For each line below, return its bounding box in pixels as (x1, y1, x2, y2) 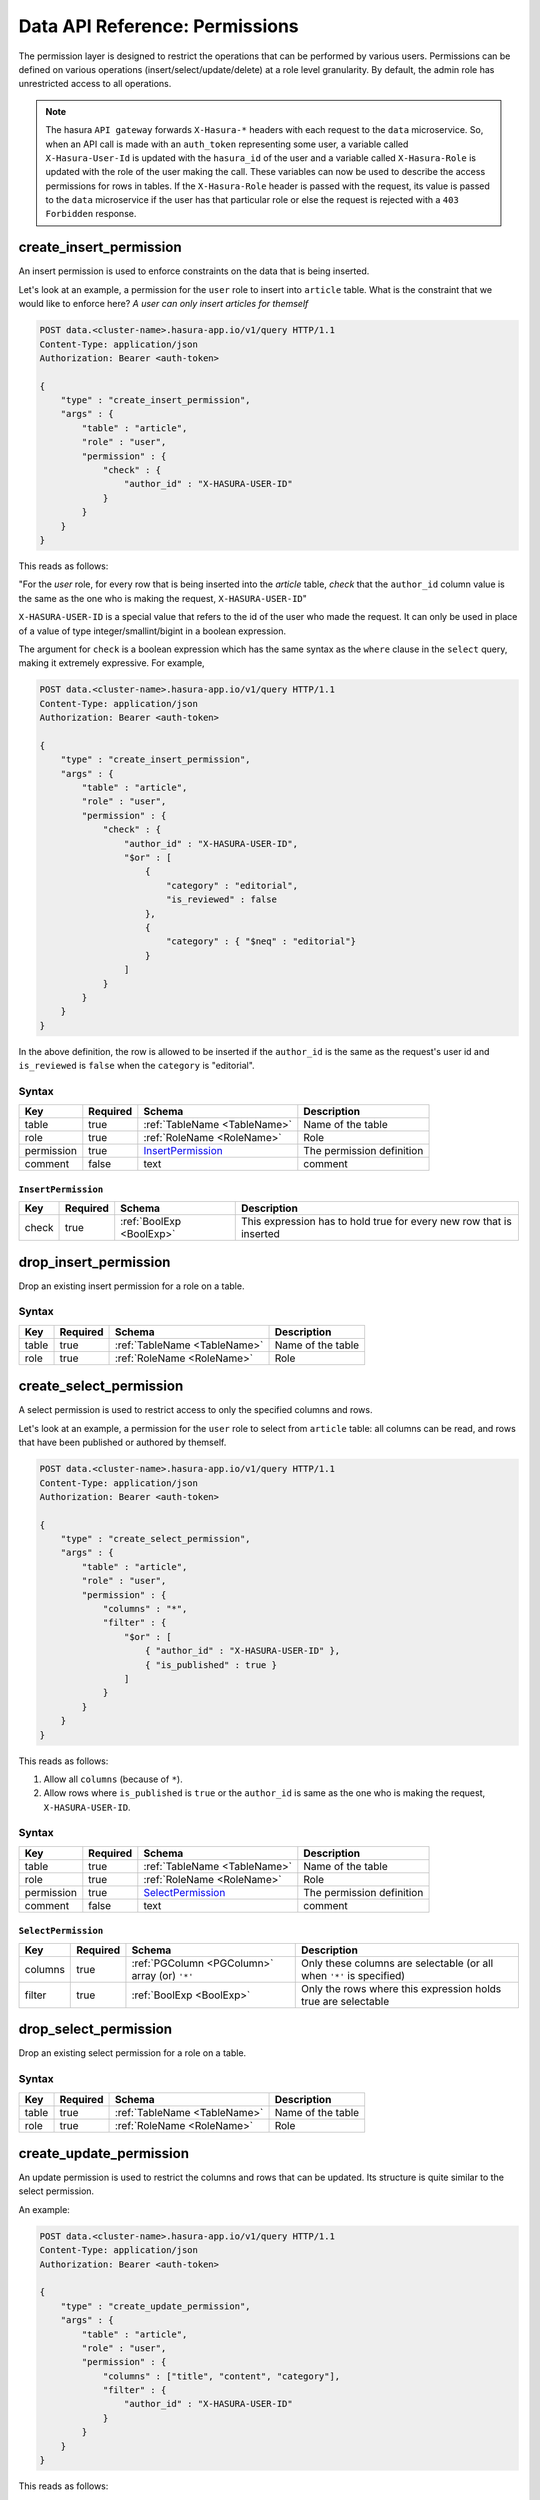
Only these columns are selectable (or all (300, 1956, 494, 1970)
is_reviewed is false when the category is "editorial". (18, 1060, 255, 1072)
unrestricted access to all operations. (18, 78, 172, 90)
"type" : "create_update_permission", (60, 2300, 251, 2312)
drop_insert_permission (18, 1253, 171, 1270)
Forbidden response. (45, 208, 137, 220)
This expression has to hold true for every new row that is (240, 1215, 512, 1229)
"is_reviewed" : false (165, 894, 277, 905)
